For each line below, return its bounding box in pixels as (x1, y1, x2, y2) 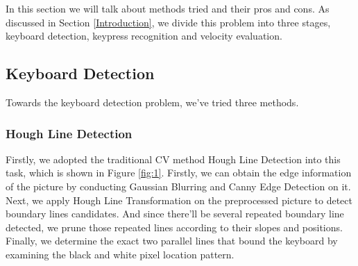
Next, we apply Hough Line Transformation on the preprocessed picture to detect (6, 192, 352, 207)
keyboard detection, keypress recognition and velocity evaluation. (6, 28, 282, 43)
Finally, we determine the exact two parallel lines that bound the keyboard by (6, 233, 338, 248)
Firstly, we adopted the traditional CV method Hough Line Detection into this (6, 151, 341, 166)
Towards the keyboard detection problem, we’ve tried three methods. (6, 94, 299, 109)
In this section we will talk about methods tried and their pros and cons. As (6, 1, 330, 15)
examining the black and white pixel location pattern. (6, 247, 235, 261)
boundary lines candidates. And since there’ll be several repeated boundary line (6, 206, 344, 221)
